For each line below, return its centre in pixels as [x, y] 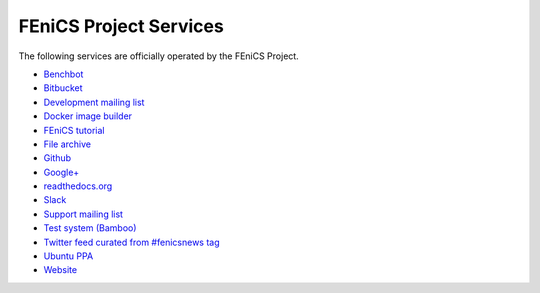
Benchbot [63, 74]
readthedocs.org [78, 186]
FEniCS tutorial [74, 130]
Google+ [61, 172]
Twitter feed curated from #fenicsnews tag [131, 242]
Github [57, 158]
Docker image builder [88, 116]
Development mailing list [94, 102]
